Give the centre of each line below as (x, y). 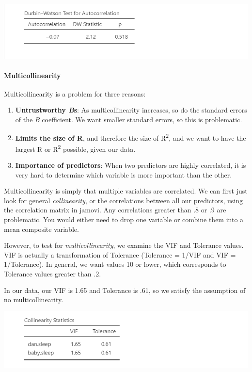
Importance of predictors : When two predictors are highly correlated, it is (131, 165)
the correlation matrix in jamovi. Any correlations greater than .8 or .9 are (115, 210)
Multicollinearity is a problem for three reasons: (75, 93)
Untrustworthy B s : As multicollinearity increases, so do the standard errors (131, 110)
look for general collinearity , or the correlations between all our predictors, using (124, 200)
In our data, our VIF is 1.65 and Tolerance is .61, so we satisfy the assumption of (125, 290)
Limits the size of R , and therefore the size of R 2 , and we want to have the (131, 137)
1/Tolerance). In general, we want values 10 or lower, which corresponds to (115, 264)
